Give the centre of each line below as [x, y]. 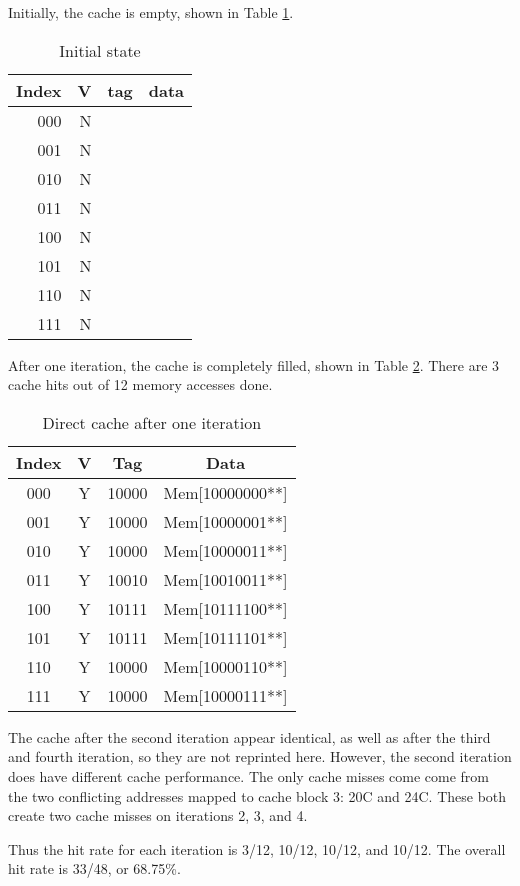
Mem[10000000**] [225, 492]
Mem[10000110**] [225, 666]
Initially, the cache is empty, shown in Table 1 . [151, 12]
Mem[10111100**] [225, 608]
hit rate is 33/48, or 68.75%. [94, 868]
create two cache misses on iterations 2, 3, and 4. [158, 815]
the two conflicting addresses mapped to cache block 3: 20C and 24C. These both [257, 795]
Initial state [100, 50]
